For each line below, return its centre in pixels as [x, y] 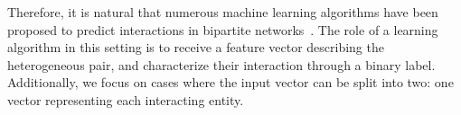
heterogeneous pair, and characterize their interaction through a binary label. [221, 64]
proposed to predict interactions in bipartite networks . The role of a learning [223, 29]
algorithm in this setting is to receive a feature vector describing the [196, 47]
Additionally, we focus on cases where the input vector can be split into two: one [230, 82]
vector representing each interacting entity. [126, 99]
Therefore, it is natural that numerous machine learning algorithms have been [223, 12]
